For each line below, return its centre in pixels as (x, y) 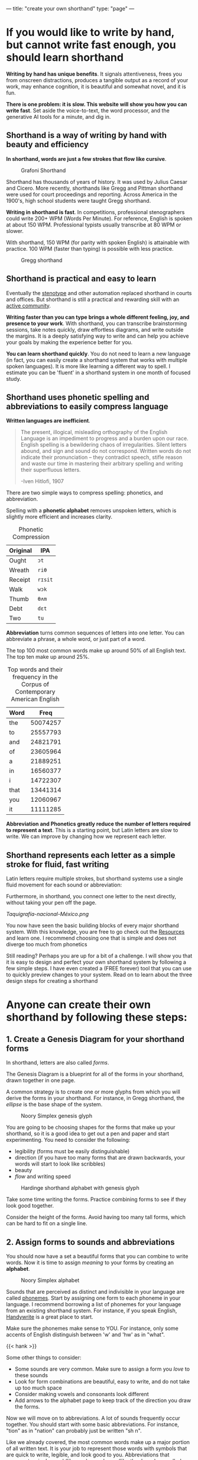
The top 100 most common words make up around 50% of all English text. (96, 650)
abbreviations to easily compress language (87, 407)
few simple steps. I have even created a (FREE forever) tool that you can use (99, 969)
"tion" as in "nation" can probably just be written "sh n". (74, 1431)
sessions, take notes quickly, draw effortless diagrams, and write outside (95, 329)
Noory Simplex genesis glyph (57, 1116)
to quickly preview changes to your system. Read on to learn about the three (99, 975)
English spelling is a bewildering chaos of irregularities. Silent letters (104, 445)
